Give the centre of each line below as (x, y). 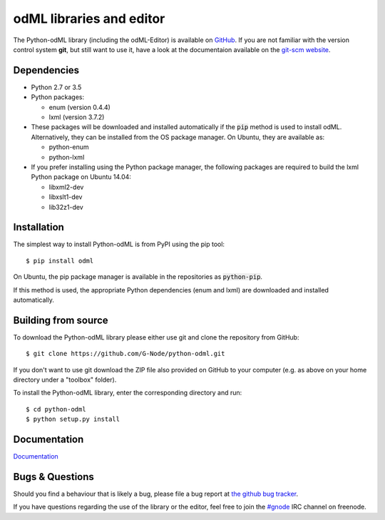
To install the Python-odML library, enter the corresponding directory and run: (128, 393)
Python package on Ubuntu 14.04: (81, 177)
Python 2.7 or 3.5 (56, 87)
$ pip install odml (60, 261)
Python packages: (58, 97)
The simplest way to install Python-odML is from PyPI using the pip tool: (119, 244)
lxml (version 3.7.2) (77, 117)
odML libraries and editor (89, 19)
